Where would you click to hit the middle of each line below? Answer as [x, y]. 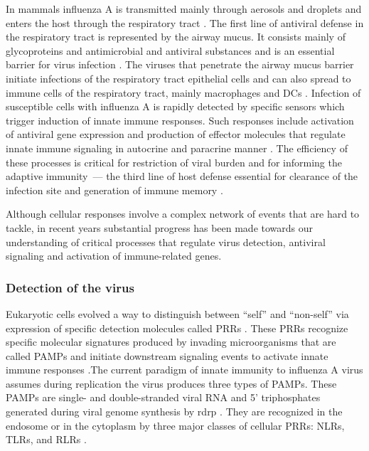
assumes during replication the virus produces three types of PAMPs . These [171, 383]
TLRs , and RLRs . [46, 439]
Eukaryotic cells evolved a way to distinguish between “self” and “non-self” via [177, 313]
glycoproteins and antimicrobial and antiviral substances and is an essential [170, 50]
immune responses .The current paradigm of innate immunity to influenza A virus [184, 370]
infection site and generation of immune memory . [114, 190]
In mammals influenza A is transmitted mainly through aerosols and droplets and [184, 9]
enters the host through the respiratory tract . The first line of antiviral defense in [185, 22]
